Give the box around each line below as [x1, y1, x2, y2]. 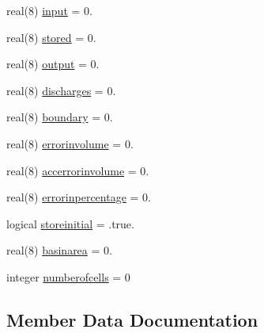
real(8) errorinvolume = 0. [6, 135, 134, 151]
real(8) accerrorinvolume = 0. [6, 162, 149, 178]
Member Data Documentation [6, 307, 258, 331]
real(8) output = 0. [6, 55, 100, 72]
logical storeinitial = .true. [6, 215, 134, 232]
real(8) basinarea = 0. [6, 242, 112, 258]
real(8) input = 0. [6, 2, 92, 18]
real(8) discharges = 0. [6, 82, 116, 98]
